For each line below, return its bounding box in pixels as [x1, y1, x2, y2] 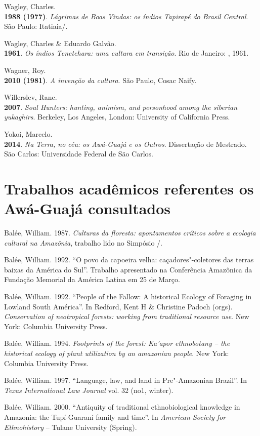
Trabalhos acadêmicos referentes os [4, 178, 254, 199]
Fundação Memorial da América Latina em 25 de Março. [4, 274, 180, 285]
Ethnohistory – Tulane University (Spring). [4, 421, 137, 432]
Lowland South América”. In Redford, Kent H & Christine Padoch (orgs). [4, 301, 233, 311]
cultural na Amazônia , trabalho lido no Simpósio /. [4, 237, 162, 248]
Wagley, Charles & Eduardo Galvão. [4, 37, 116, 48]
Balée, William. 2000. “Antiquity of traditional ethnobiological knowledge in [4, 402, 240, 412]
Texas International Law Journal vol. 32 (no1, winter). [4, 384, 174, 395]
